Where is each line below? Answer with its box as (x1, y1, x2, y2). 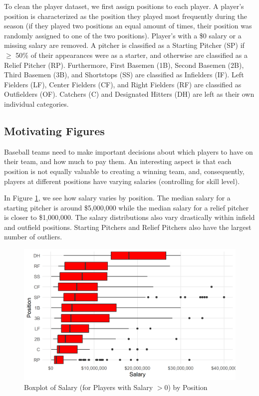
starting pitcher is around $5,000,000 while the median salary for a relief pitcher (4, 202, 249, 212)
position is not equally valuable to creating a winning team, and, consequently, (4, 166, 245, 176)
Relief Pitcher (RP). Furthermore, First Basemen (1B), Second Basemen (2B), (4, 59, 244, 70)
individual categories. (4, 98, 69, 109)
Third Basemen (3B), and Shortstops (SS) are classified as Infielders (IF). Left (4, 69, 244, 80)
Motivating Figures (4, 123, 105, 138)
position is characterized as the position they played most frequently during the (4, 10, 248, 21)
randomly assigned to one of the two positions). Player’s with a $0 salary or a (4, 30, 242, 40)
